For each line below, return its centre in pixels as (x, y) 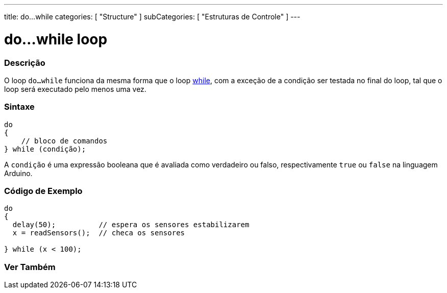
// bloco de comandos (64, 141)
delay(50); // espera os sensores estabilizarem (131, 225)
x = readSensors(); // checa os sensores (99, 233)
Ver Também (30, 267)
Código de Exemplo (43, 191)
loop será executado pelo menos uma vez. (75, 89)
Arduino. (18, 173)
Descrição (25, 63)
